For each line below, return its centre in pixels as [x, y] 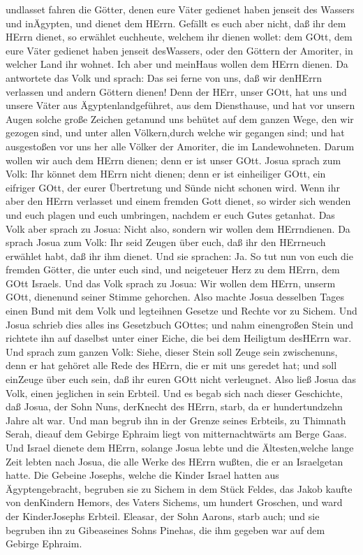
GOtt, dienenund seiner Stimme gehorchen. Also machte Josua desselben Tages [175, 297]
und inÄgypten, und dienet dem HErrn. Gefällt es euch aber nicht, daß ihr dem [176, 23]
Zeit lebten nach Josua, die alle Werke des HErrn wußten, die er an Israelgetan [175, 461]
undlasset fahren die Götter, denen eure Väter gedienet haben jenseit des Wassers [180, 9]
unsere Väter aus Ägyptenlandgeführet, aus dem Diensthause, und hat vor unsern [180, 105]
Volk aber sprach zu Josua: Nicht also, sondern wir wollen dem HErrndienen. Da [178, 228]
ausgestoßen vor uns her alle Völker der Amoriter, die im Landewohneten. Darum [180, 146]
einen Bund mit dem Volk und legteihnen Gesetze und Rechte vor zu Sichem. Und [181, 311]
